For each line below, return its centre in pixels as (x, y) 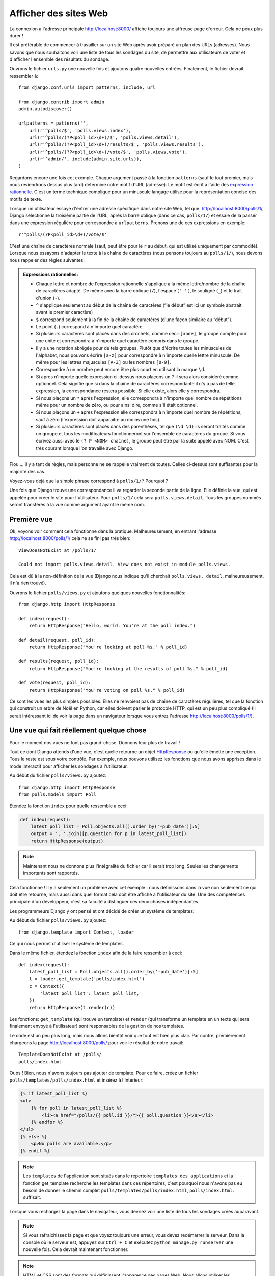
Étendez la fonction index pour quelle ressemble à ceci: (68, 806)
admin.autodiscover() (45, 109)
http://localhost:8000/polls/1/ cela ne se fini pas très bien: (70, 538)
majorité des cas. (28, 472)
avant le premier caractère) (64, 312)
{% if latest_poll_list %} (54, 1094)
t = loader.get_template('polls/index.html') (87, 979)
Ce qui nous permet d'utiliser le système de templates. (67, 944)
